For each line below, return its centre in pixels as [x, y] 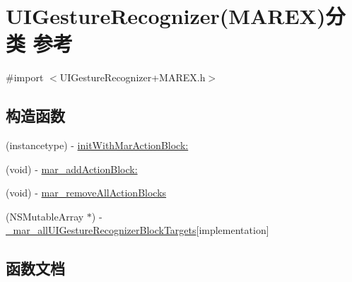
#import [25, 77]
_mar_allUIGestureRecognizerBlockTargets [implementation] [137, 230]
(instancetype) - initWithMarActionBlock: [97, 145]
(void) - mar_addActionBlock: [72, 169]
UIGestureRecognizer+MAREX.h [133, 77]
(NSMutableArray [45, 216]
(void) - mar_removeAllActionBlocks [86, 193]
